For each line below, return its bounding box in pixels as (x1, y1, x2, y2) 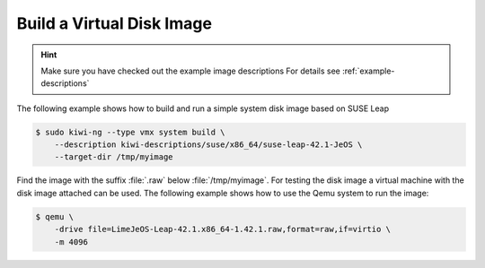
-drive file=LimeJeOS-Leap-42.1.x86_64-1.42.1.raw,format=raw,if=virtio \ (54, 224, 391, 235)
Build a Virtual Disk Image (16, 13, 213, 33)
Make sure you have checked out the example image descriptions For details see (40, 65, 340, 76)
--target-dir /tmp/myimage (54, 152, 174, 162)
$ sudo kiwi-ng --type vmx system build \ (35, 126, 225, 137)
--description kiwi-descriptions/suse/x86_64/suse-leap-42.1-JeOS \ (54, 140, 363, 150)
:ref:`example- (341, 65, 395, 76)
